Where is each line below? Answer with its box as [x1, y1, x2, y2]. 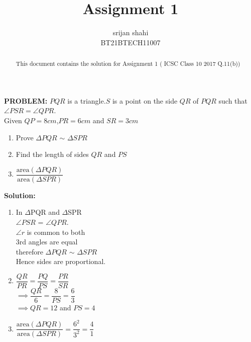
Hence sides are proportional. [16, 256, 106, 267]
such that [218, 95, 247, 106]
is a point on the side [112, 95, 178, 106]
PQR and [30, 207, 60, 217]
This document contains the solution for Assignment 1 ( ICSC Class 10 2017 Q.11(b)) [16, 59, 240, 68]
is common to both [27, 226, 85, 237]
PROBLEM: [4, 95, 48, 106]
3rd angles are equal [16, 236, 78, 247]
